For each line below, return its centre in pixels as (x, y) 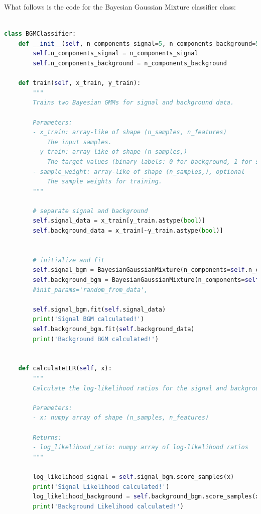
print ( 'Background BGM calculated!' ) (96, 339)
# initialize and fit (69, 260)
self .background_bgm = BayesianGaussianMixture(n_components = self (146, 280)
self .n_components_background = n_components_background (130, 63)
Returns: (47, 437)
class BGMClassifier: (40, 34)
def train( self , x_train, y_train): (80, 83)
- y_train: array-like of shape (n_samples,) (110, 152)
